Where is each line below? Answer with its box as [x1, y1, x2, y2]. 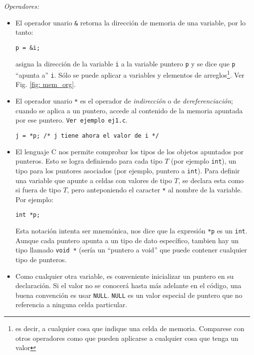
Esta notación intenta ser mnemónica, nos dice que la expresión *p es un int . [15, 226, 248, 236]
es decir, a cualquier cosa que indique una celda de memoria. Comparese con [15, 323, 244, 333]
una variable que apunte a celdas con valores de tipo [15, 175, 172, 185]
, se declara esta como [178, 175, 244, 185]
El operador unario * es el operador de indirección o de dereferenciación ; [15, 96, 233, 106]
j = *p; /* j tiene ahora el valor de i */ [15, 132, 159, 139]
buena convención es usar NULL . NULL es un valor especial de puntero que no [15, 290, 242, 300]
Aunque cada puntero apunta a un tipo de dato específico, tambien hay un [15, 235, 239, 245]
